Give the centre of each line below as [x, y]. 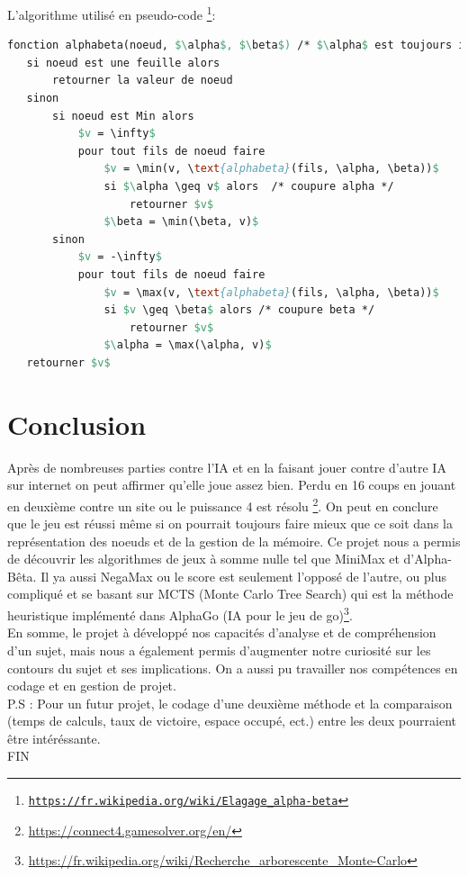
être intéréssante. [54, 738]
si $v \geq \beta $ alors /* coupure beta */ [239, 310]
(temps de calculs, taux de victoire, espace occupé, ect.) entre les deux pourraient [232, 721]
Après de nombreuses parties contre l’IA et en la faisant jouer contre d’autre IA [227, 467]
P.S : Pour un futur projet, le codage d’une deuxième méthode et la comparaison [230, 703]
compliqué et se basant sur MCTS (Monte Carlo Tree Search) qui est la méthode [230, 594]
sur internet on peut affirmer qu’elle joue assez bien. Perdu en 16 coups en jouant [232, 485]
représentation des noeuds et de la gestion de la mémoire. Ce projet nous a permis [234, 541]
